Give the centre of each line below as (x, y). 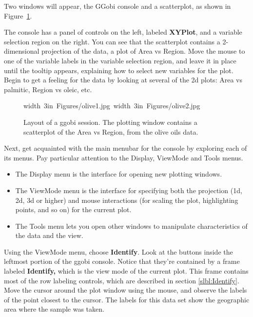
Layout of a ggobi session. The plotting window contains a (110, 122)
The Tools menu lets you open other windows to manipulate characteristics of (131, 226)
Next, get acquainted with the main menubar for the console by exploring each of (126, 148)
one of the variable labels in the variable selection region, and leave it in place (120, 60)
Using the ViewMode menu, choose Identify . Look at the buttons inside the (118, 251)
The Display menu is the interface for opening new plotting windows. (119, 174)
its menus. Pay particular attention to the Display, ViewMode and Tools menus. (124, 157)
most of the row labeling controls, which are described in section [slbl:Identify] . (122, 280)
